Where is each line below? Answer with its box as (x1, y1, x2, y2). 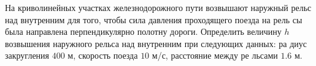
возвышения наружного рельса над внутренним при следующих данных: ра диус (5, 37, 307, 50)
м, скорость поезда (67, 49, 138, 62)
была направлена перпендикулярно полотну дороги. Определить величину (5, 25, 282, 38)
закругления (5, 49, 50, 62)
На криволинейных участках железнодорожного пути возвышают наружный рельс (5, 1, 312, 13)
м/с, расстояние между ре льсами (152, 49, 278, 62)
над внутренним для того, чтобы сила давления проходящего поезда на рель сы (5, 13, 303, 26)
